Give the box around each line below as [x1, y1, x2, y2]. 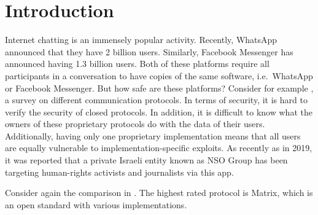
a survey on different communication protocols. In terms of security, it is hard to [5, 93, 308, 106]
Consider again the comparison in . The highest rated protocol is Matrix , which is [5, 186, 313, 199]
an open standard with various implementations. [5, 198, 187, 211]
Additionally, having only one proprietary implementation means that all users [5, 129, 301, 142]
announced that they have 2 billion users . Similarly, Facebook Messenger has [5, 45, 293, 58]
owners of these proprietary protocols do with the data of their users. [5, 117, 265, 130]
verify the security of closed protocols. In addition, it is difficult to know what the [5, 105, 312, 118]
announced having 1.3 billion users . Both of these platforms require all [5, 57, 270, 70]
